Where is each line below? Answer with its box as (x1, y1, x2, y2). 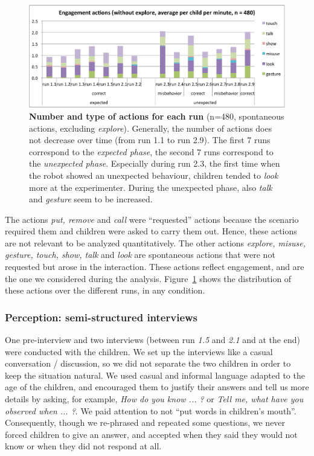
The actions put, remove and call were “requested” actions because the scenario (5, 213, 299, 225)
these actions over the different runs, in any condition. (5, 284, 205, 297)
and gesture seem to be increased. (29, 193, 153, 205)
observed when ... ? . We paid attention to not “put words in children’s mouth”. (5, 404, 296, 417)
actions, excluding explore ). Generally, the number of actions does (29, 121, 272, 134)
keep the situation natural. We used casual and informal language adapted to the (5, 368, 305, 381)
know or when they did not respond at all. (5, 440, 162, 452)
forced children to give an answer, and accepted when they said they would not (5, 428, 298, 440)
